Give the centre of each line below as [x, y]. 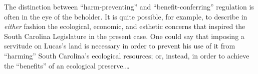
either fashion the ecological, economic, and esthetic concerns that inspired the [125, 26]
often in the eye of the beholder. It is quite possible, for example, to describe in [126, 16]
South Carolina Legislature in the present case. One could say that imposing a [124, 36]
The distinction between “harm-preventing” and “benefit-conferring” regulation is [129, 6]
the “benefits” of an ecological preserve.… [67, 65]
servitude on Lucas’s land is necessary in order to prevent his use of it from [120, 46]
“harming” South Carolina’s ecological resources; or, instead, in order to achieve [127, 55]
